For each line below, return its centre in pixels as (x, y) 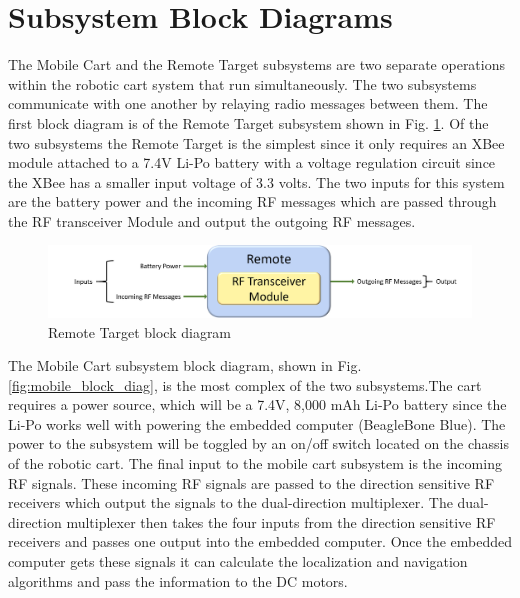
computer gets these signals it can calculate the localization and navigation (238, 561)
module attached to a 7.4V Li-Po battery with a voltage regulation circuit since (252, 162)
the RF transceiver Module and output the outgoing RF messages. (212, 220)
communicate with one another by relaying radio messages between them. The (248, 103)
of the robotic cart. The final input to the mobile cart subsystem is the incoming (255, 463)
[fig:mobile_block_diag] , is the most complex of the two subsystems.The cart (245, 384)
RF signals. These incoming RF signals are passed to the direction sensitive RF (251, 482)
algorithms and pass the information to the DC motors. (178, 580)
